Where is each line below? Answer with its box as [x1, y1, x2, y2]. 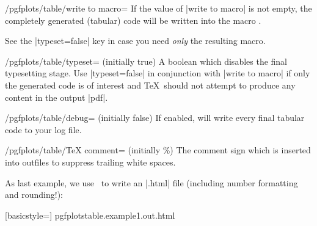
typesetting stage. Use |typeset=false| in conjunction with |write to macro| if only [5, 67, 310, 79]
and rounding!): [5, 188, 63, 201]
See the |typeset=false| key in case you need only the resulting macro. [5, 34, 266, 47]
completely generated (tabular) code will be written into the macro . [5, 13, 261, 26]
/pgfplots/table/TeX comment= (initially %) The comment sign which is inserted [5, 144, 311, 156]
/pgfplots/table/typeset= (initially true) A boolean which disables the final [5, 54, 288, 67]
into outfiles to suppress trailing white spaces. [5, 155, 176, 168]
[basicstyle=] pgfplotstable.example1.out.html [5, 208, 175, 221]
